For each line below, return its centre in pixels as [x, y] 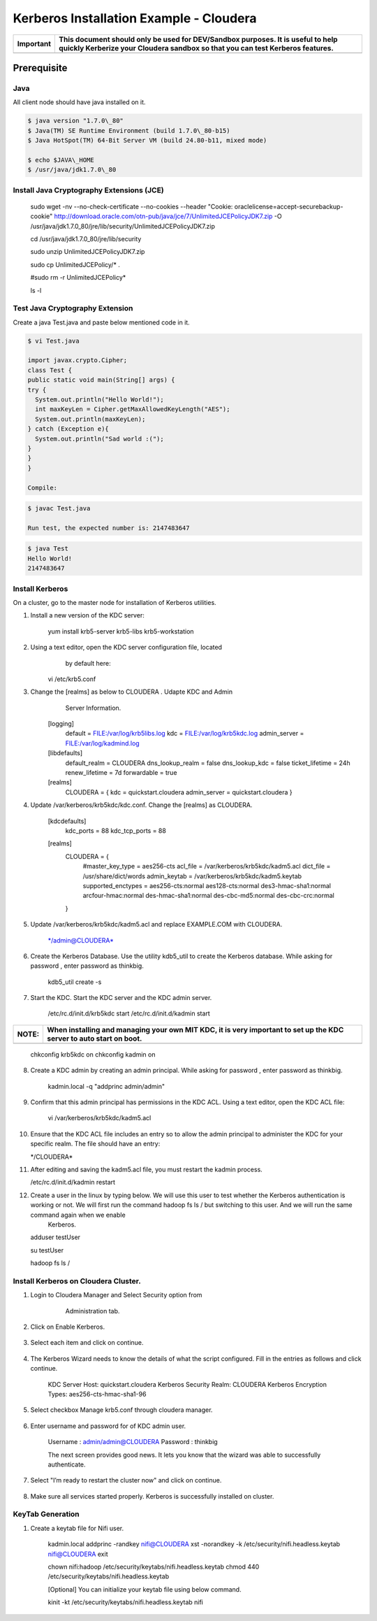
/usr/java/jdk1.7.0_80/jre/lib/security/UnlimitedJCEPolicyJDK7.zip [123, 226]
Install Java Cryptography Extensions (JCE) [88, 190]
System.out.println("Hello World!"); [99, 400]
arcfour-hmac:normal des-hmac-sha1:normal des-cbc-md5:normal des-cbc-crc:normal [208, 896]
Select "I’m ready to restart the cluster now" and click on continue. [126, 1480]
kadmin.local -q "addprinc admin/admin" [106, 1086]
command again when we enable [78, 1215]
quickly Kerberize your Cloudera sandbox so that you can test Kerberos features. [197, 48]
